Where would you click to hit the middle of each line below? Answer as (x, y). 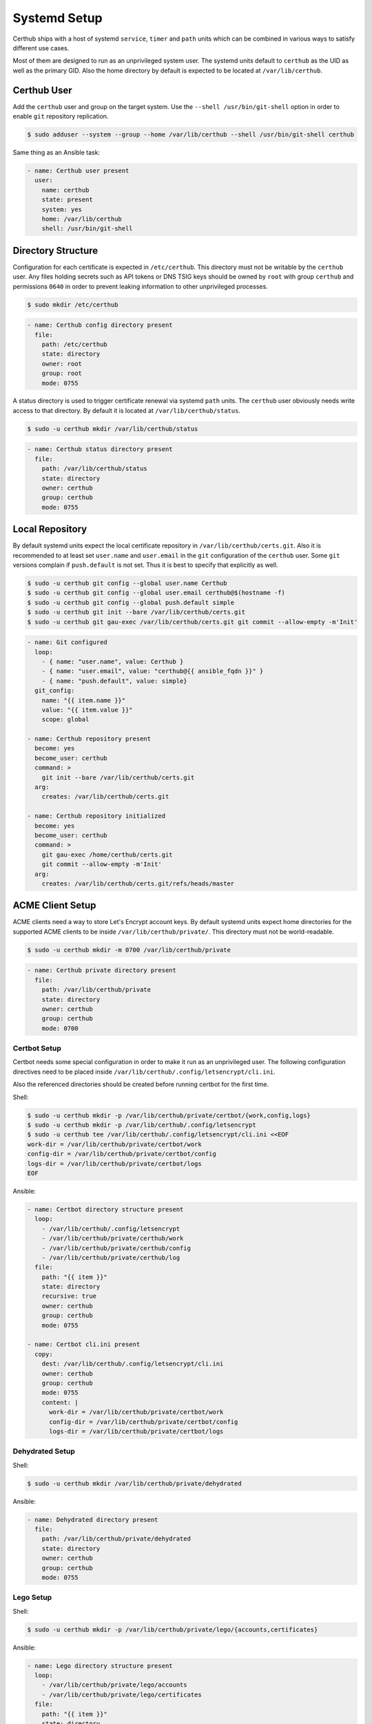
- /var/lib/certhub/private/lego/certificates (122, 1694)
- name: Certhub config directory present (100, 325)
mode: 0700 (60, 1028)
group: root (62, 373)
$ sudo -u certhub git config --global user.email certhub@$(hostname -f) (156, 593)
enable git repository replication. (61, 117)
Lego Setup (32, 1598)
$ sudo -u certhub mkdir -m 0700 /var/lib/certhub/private (129, 950)
